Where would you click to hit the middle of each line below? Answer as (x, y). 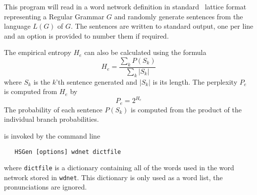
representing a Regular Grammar (54, 16)
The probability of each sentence (53, 109)
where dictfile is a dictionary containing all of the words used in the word (119, 168)
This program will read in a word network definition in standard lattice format (125, 6)
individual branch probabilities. (51, 119)
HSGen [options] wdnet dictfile (68, 152)
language (17, 26)
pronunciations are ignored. (46, 187)
